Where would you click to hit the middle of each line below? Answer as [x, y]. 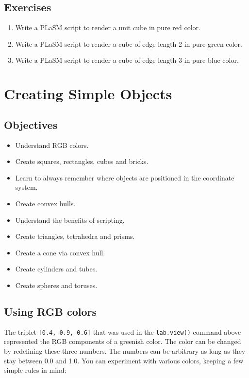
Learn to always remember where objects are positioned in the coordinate [125, 177]
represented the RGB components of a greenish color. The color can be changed [123, 341]
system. [26, 187]
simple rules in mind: [35, 370]
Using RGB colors [50, 311]
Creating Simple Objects [88, 94]
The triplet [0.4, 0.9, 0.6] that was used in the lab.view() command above [123, 332]
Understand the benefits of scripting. [70, 220]
